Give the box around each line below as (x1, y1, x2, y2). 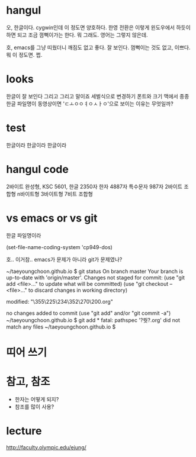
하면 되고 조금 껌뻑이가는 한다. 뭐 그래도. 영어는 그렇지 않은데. (6, 31, 148, 38)
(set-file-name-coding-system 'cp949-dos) (6, 243, 113, 250)
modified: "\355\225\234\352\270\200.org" (6, 298, 114, 305)
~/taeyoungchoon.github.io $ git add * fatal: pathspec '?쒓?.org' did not (6, 316, 181, 323)
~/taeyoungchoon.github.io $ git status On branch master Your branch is (6, 268, 184, 275)
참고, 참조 (6, 375, 50, 388)
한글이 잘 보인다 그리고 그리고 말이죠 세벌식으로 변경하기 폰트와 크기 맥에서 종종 (6, 92, 189, 99)
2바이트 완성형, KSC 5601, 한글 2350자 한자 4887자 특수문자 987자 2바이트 (6, 183, 182, 190)
